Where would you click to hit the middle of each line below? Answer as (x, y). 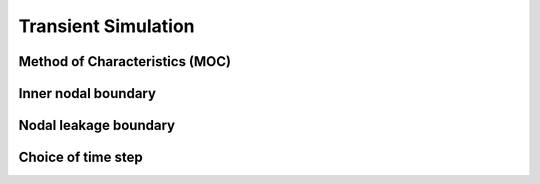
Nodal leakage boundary (96, 125)
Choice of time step (81, 157)
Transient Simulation (106, 26)
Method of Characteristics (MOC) (125, 61)
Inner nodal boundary (87, 93)
